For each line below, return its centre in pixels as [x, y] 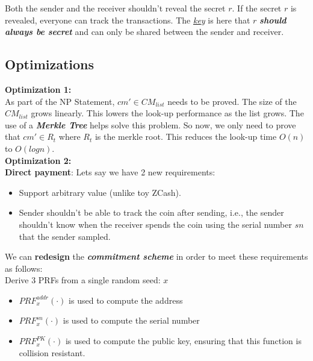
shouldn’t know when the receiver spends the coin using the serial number [156, 224]
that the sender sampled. [65, 236]
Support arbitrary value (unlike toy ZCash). [100, 192]
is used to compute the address [126, 300]
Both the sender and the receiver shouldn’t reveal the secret [115, 8]
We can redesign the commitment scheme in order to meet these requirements [156, 256]
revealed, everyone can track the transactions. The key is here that [128, 20]
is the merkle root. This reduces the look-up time [186, 137]
